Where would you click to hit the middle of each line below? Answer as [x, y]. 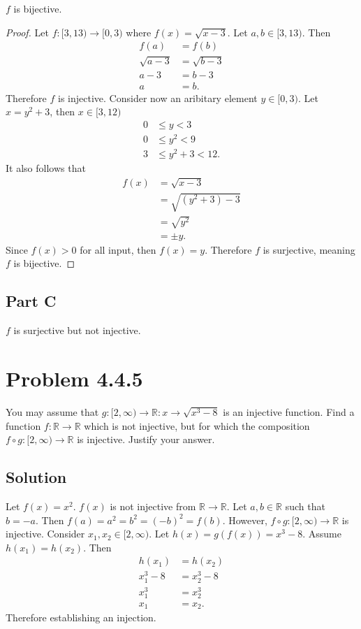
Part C [31, 301]
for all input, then [118, 249]
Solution [36, 477]
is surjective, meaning [309, 249]
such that [305, 506]
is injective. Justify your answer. [146, 439]
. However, [245, 520]
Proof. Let [27, 32]
